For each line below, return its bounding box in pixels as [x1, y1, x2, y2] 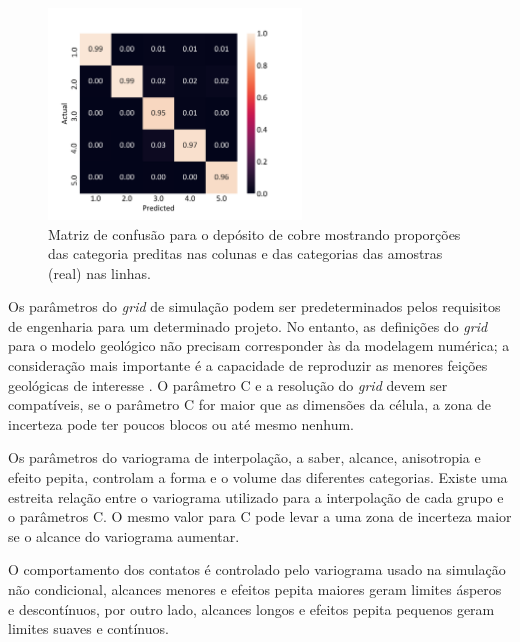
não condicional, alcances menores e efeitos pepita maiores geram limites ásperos [8, 579, 502, 599]
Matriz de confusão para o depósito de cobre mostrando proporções [48, 223, 461, 244]
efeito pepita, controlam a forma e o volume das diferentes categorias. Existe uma [8, 467, 508, 488]
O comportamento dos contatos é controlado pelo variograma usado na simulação [8, 559, 506, 580]
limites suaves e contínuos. [8, 618, 169, 639]
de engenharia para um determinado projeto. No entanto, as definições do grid [8, 315, 488, 336]
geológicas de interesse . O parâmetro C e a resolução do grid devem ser [8, 374, 448, 395]
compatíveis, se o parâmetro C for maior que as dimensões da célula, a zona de [8, 394, 492, 415]
